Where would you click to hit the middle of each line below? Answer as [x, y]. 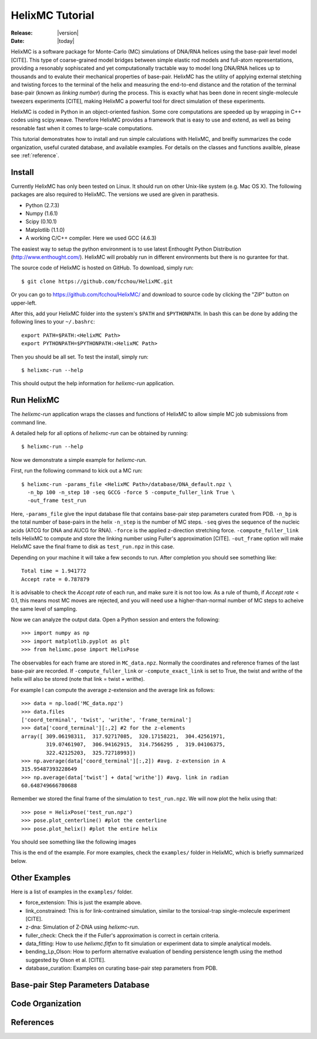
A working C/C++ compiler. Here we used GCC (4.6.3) [91, 238]
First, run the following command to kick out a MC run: [77, 471]
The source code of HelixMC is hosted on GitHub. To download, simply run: [102, 268]
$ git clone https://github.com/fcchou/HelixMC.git [97, 281]
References [32, 1022]
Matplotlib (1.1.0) [45, 230]
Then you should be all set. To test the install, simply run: [80, 357]
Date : [18, 41]
